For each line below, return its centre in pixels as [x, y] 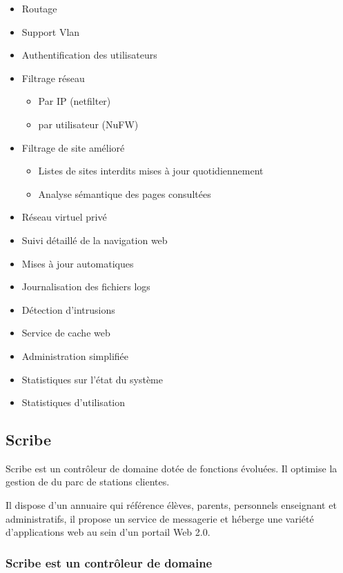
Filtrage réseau [53, 78]
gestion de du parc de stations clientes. [88, 482]
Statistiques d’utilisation [73, 402]
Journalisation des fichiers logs [86, 286]
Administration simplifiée [75, 355]
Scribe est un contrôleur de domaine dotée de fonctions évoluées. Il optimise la [171, 468]
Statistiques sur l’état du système [92, 379]
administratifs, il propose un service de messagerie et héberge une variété [160, 518]
